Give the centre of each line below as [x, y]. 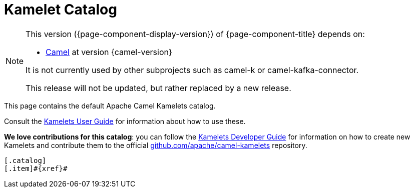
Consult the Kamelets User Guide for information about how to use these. [125, 121]
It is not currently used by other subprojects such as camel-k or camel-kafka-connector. [192, 70]
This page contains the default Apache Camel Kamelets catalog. [110, 105]
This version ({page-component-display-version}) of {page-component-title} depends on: [195, 34]
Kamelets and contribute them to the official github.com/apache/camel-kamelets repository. [156, 145]
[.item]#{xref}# [36, 168]
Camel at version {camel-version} [109, 52]
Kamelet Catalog [61, 9]
